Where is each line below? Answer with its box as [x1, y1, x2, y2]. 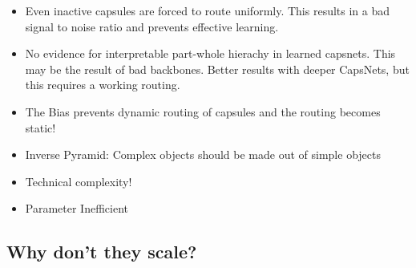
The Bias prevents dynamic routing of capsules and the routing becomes [25, 103, 381, 120]
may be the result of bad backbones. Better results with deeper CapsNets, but [25, 60, 410, 77]
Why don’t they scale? [6, 239, 197, 264]
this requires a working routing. [25, 76, 180, 93]
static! [25, 119, 56, 136]
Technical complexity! [25, 173, 132, 189]
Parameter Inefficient [25, 200, 128, 217]
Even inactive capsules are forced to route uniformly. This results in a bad [25, 2, 390, 18]
